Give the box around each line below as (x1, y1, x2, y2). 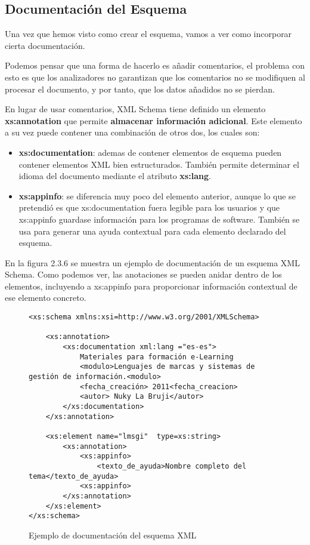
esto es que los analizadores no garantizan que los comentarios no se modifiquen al (5, 70, 305, 83)
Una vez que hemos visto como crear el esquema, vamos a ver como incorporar (5, 27, 292, 40)
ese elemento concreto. (5, 291, 86, 304)
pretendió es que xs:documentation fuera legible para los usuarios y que (18, 201, 280, 214)
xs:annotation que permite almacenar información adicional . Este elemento (5, 114, 302, 127)
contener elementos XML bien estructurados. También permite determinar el (18, 158, 299, 170)
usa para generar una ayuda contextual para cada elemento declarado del (18, 224, 286, 237)
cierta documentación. (5, 39, 85, 51)
